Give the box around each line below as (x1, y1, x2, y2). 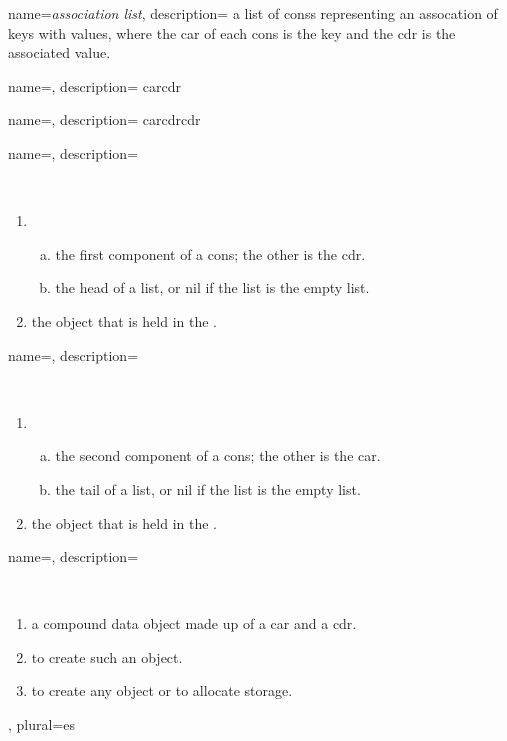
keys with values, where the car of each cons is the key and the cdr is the (8, 22, 456, 43)
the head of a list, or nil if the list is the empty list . (55, 277, 370, 298)
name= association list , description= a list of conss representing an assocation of (8, 3, 498, 23)
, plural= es (8, 714, 76, 735)
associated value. (8, 42, 111, 63)
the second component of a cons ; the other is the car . (55, 445, 381, 466)
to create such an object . (31, 646, 183, 667)
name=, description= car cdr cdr (8, 109, 201, 130)
